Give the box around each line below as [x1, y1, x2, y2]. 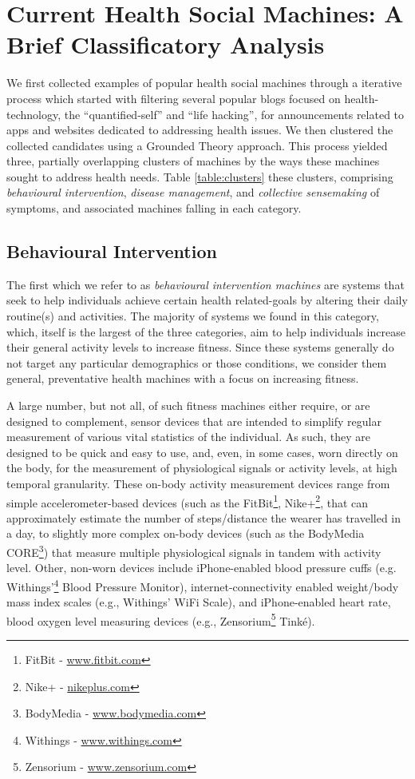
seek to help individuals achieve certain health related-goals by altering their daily [6, 292, 408, 308]
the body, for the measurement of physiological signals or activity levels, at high [6, 459, 397, 476]
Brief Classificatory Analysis [6, 28, 325, 61]
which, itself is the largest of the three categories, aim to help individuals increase [6, 323, 405, 340]
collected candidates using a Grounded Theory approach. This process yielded [6, 137, 388, 153]
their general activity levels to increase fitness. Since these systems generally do [6, 339, 394, 356]
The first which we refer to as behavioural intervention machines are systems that [6, 276, 405, 292]
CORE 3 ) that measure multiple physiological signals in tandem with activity [6, 542, 381, 560]
